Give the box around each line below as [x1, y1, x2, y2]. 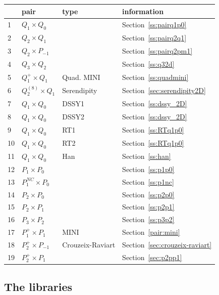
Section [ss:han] [122, 151, 171, 161]
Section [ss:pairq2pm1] [122, 46, 193, 56]
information [122, 6, 164, 16]
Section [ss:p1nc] [122, 176, 174, 187]
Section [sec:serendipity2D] [122, 85, 206, 96]
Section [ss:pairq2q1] [122, 32, 187, 43]
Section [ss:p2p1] [122, 201, 175, 212]
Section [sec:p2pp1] [122, 251, 182, 262]
